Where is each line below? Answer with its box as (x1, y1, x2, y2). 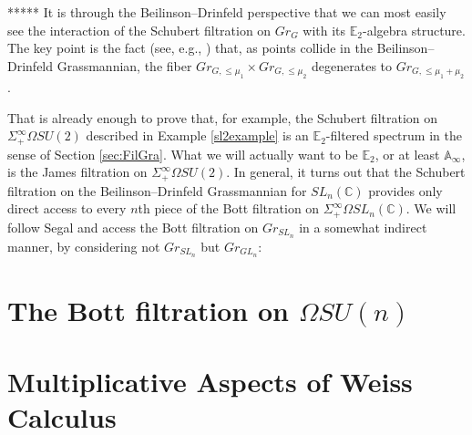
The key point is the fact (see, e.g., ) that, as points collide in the (7, 38, 373, 57)
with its (303, 20, 346, 39)
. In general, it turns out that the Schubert (226, 162, 466, 181)
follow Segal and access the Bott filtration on (7, 217, 259, 236)
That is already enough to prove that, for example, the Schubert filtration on (7, 108, 438, 127)
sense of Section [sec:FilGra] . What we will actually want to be (7, 144, 358, 163)
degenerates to (312, 56, 393, 75)
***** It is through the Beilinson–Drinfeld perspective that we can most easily (7, 3, 446, 21)
